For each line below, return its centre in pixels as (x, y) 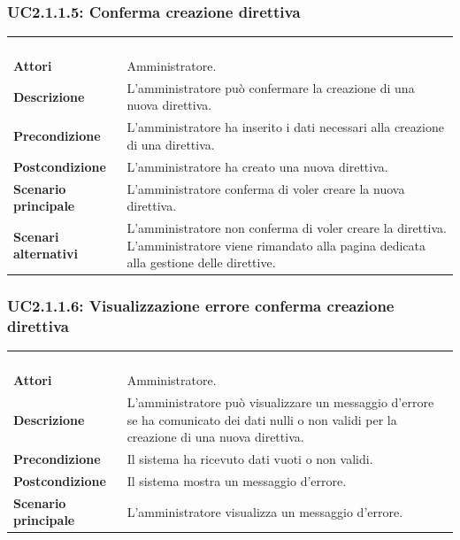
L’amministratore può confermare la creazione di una (271, 87)
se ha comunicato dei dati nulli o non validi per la (262, 419)
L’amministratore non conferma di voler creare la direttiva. (287, 227)
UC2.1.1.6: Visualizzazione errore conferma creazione (201, 306)
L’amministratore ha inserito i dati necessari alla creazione (285, 127)
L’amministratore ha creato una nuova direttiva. (257, 166)
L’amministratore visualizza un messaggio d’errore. (265, 511)
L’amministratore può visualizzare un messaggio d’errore (280, 401)
